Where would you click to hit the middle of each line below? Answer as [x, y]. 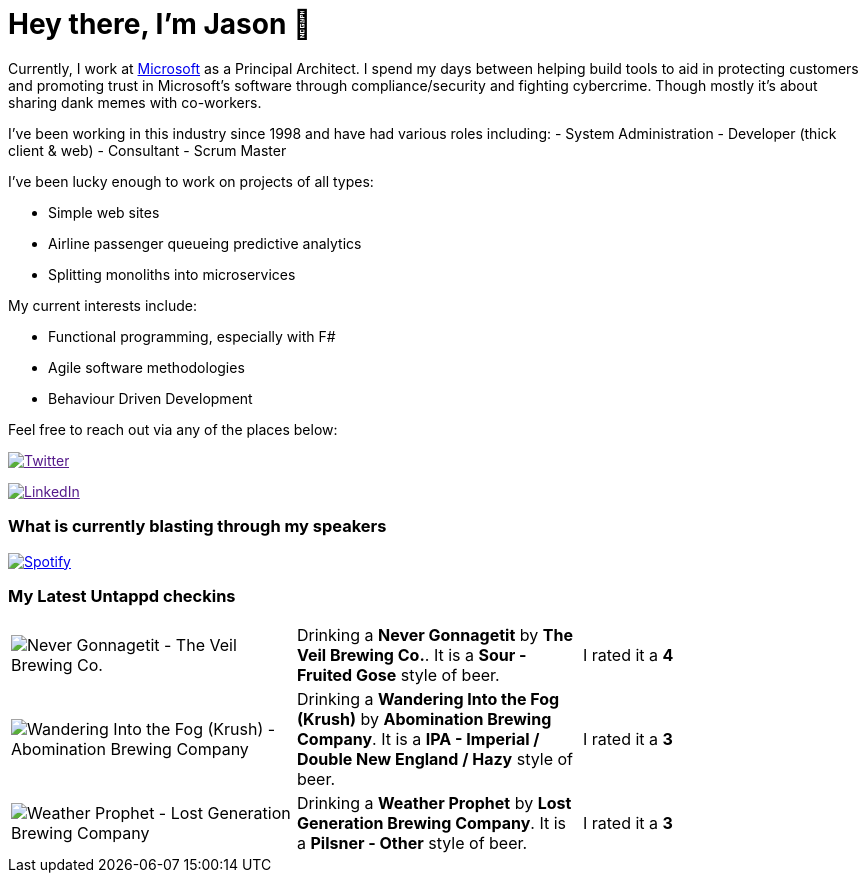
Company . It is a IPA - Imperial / [418, 739]
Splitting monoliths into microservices [172, 274]
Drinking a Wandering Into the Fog [428, 699]
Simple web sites [104, 212]
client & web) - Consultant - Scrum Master [147, 150]
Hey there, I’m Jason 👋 [160, 24]
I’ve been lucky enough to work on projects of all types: [191, 181]
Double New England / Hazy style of [435, 759]
